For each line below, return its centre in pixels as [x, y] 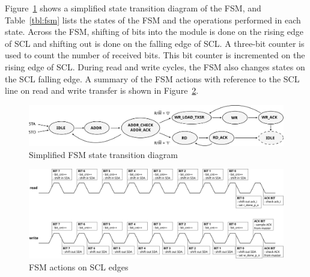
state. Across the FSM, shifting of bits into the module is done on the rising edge [154, 32]
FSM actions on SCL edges [79, 266]
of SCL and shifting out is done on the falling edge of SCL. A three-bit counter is [155, 43]
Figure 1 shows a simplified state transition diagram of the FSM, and [133, 8]
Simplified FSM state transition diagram [103, 154]
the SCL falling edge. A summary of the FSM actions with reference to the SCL [152, 78]
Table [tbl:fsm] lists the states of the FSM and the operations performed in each [153, 20]
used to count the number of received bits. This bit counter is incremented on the [155, 55]
